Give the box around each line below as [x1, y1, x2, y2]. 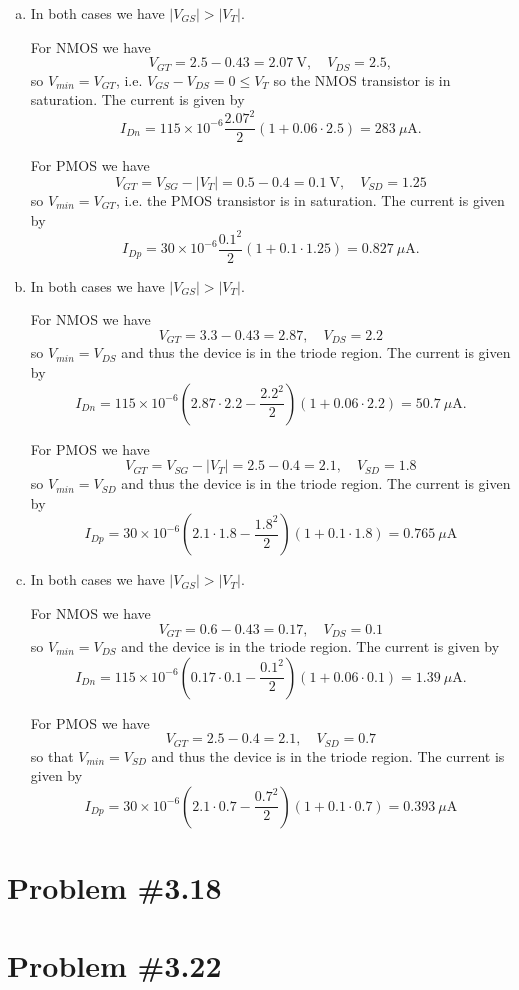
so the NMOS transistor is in [273, 69, 451, 90]
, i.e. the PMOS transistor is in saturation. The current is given [115, 189, 505, 210]
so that [30, 745, 74, 766]
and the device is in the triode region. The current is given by [121, 635, 500, 656]
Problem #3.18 [7, 867, 222, 907]
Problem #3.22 [7, 945, 222, 986]
